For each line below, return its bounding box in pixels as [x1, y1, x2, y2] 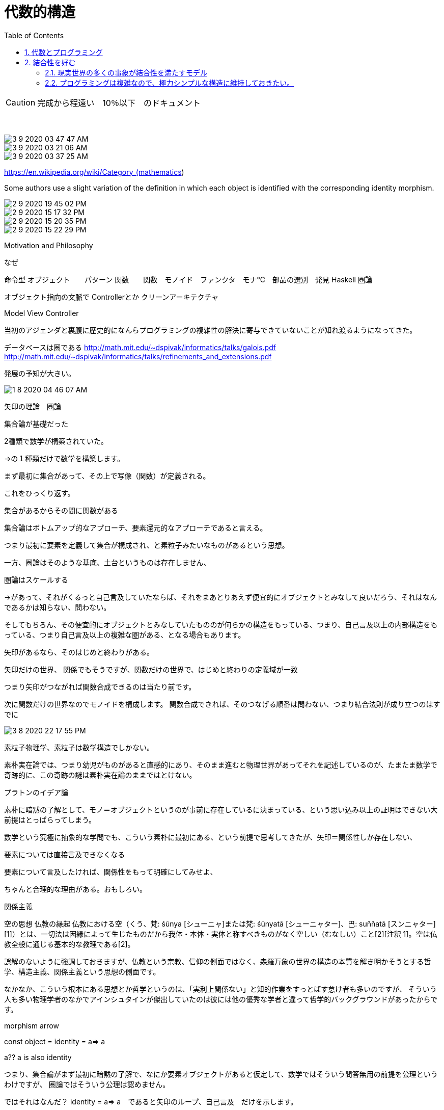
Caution [6, 97, 36, 108]
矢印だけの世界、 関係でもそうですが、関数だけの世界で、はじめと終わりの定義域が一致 [4, 665, 298, 674]
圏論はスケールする [4, 575, 68, 584]
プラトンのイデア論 [4, 787, 68, 797]
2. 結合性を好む [24, 58, 76, 67]
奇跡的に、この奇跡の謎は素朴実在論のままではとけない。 [4, 770, 197, 779]
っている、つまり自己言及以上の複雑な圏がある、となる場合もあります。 [4, 630, 245, 639]
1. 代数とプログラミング [24, 47, 103, 57]
